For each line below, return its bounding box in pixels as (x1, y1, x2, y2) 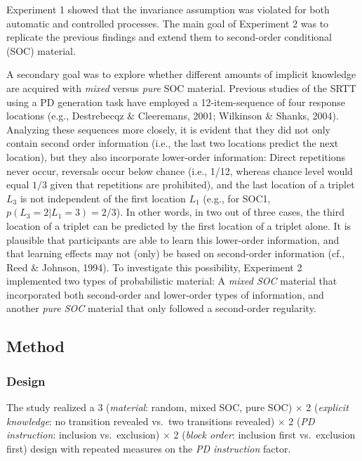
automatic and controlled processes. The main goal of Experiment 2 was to (6, 15, 329, 30)
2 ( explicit (306, 400, 349, 415)
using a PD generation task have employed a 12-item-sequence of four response (6, 94, 346, 109)
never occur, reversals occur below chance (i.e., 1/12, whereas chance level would (6, 163, 353, 178)
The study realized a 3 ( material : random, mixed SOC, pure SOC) (6, 400, 293, 415)
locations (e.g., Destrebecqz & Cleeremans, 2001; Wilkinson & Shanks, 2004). (6, 108, 339, 123)
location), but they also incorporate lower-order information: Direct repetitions (6, 149, 345, 164)
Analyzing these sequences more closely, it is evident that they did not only (6, 122, 331, 136)
